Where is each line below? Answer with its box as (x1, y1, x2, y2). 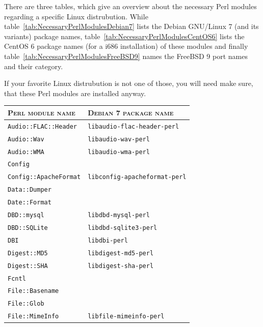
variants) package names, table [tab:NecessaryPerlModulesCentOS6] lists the (4, 31, 245, 41)
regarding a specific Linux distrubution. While (4, 11, 148, 21)
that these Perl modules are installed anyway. (4, 87, 146, 98)
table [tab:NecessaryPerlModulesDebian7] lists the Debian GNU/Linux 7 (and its (4, 21, 259, 32)
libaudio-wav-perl (88, 135, 150, 143)
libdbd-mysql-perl (88, 212, 150, 219)
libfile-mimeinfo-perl (88, 313, 165, 320)
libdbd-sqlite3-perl (88, 224, 157, 231)
